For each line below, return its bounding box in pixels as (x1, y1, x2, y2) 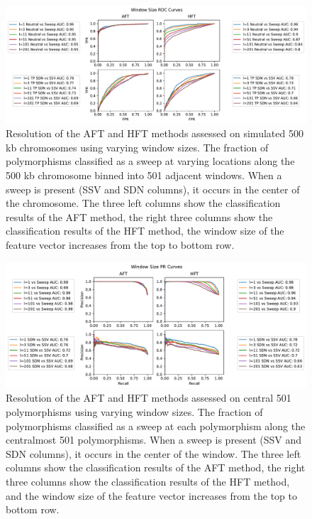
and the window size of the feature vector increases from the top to (6, 488, 298, 503)
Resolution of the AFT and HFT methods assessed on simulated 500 (6, 126, 303, 141)
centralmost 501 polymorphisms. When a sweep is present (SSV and (6, 432, 302, 447)
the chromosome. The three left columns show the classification (6, 196, 281, 210)
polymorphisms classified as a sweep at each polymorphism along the (6, 418, 306, 433)
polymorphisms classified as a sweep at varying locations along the (6, 154, 295, 168)
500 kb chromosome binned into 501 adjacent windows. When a (6, 168, 282, 182)
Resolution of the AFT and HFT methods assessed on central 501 (6, 390, 291, 405)
